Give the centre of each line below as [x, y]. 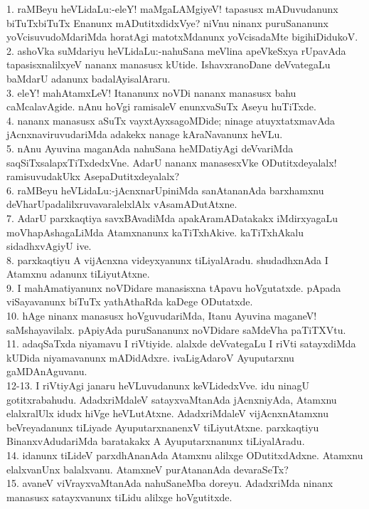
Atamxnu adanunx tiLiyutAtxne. [78, 274]
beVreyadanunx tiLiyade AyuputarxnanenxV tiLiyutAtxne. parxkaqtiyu [163, 427]
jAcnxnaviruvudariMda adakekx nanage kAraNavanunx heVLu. [145, 134]
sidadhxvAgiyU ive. [49, 246]
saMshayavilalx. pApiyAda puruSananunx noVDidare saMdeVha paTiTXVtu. [176, 329]
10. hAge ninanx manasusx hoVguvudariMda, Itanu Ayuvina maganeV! [162, 316]
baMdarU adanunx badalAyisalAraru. [89, 78]
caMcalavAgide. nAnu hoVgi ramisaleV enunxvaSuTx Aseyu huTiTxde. [161, 106]
